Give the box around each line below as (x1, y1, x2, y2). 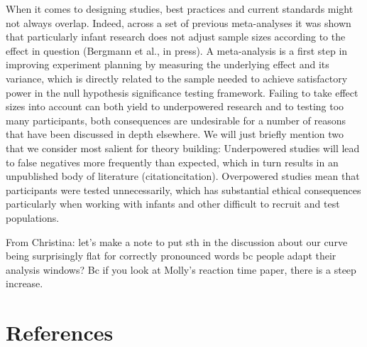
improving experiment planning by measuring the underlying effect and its (6, 57, 329, 72)
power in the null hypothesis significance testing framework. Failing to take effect (6, 85, 358, 100)
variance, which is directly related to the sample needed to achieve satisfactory (6, 70, 348, 85)
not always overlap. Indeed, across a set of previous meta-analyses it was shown (6, 15, 351, 30)
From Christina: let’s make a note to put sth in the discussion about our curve (6, 234, 348, 249)
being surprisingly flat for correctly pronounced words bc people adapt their (6, 248, 336, 263)
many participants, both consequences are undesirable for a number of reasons (6, 112, 346, 127)
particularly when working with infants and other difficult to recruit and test (6, 196, 340, 211)
